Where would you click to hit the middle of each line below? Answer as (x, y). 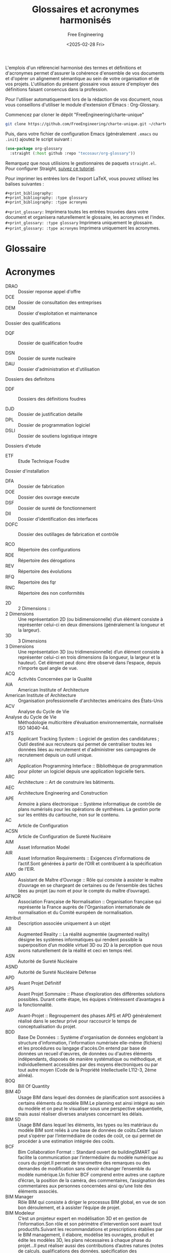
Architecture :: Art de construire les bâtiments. (67, 782)
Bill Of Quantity (34, 1086)
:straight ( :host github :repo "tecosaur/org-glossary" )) (73, 153)
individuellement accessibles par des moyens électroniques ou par (88, 1064)
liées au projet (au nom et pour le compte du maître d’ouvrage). (84, 891)
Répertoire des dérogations (47, 560)
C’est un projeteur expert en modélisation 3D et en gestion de (82, 1218)
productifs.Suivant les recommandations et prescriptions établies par (90, 1229)
